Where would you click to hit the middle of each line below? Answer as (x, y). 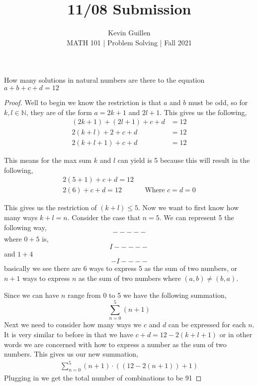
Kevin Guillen (129, 33)
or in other (236, 334)
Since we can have (32, 295)
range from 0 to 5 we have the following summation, (147, 295)
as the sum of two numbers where (130, 278)
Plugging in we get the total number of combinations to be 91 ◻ (103, 378)
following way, (25, 227)
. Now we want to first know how (189, 207)
